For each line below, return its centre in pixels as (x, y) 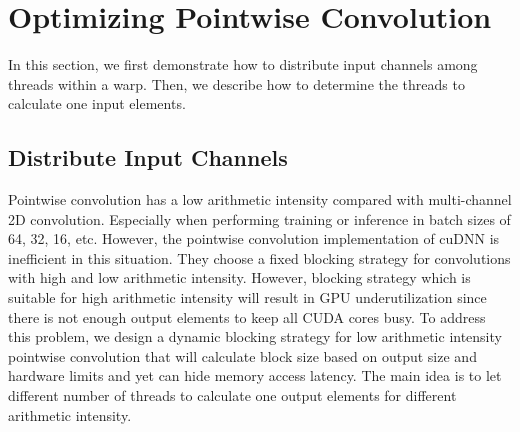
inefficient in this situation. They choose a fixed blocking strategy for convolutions (259, 257)
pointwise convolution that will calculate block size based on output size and (242, 355)
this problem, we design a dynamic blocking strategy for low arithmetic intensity (255, 336)
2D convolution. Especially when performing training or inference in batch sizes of (259, 218)
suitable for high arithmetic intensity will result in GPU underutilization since (247, 297)
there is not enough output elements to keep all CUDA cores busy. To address (247, 316)
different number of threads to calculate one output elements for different (232, 395)
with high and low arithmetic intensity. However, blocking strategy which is (239, 277)
